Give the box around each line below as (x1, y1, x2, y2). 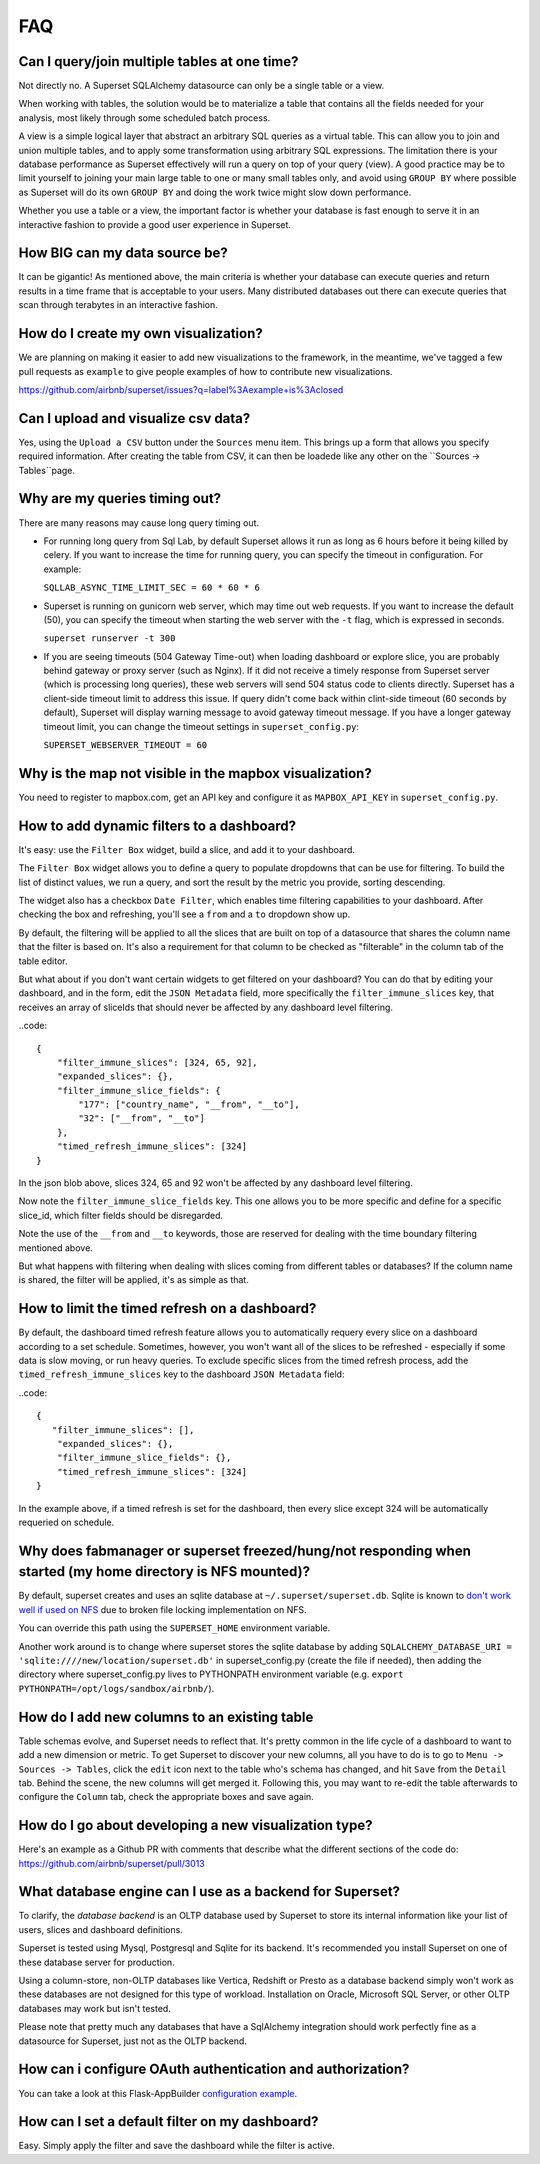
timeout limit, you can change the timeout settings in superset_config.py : (43, 720, 360, 732)
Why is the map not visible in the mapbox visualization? (18, 765, 372, 782)
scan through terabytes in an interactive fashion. (18, 299, 219, 311)
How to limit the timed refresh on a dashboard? (18, 1300, 317, 1317)
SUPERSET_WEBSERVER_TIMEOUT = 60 (43, 740, 208, 751)
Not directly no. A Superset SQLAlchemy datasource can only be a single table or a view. (18, 80, 385, 92)
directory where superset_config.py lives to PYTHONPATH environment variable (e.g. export (18, 1668, 404, 1680)
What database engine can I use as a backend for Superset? (18, 1883, 400, 1900)
